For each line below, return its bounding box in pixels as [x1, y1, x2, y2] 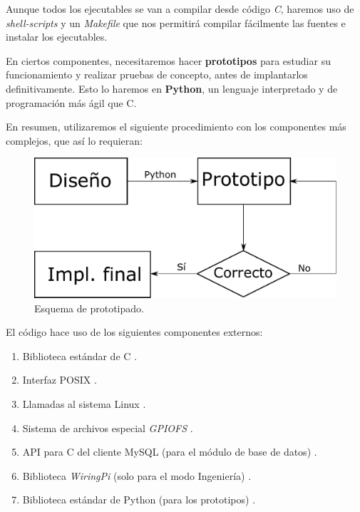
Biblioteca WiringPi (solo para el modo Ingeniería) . [22, 468, 252, 483]
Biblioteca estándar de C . [22, 348, 137, 363]
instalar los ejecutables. [6, 29, 108, 44]
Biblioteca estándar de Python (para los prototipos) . [22, 492, 256, 507]
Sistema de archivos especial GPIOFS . [22, 420, 193, 435]
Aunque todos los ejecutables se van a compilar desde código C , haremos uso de [6, 1, 354, 16]
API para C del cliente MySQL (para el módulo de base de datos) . [22, 444, 317, 459]
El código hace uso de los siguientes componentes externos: [6, 324, 263, 339]
